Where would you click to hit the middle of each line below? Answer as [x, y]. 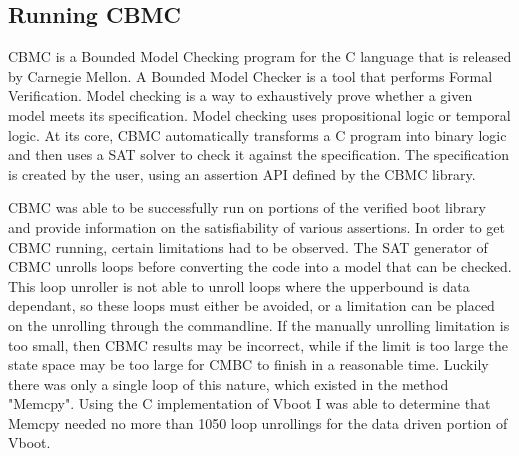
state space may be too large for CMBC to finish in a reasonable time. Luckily [248, 364]
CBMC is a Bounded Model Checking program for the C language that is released [260, 56]
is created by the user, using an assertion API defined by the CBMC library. [242, 173]
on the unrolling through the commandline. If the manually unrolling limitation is [259, 324]
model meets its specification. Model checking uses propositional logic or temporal [259, 114]
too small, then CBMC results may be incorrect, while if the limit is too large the [258, 344]
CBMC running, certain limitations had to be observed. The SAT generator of [248, 246]
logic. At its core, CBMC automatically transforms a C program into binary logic [257, 134]
